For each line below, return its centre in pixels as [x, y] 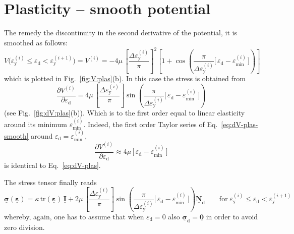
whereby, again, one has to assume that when [74, 216]
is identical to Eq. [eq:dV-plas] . [52, 165]
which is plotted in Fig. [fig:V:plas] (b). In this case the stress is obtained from [125, 78]
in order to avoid [232, 216]
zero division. [24, 227]
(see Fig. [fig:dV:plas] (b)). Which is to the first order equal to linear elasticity [125, 113]
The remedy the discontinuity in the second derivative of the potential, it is [121, 33]
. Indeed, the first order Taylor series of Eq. [151, 124]
